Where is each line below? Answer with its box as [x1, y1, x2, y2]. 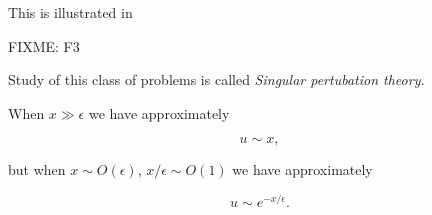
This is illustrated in [8, 2, 133, 22]
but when [8, 159, 66, 180]
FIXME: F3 [8, 35, 80, 56]
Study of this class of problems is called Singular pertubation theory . [8, 69, 425, 90]
